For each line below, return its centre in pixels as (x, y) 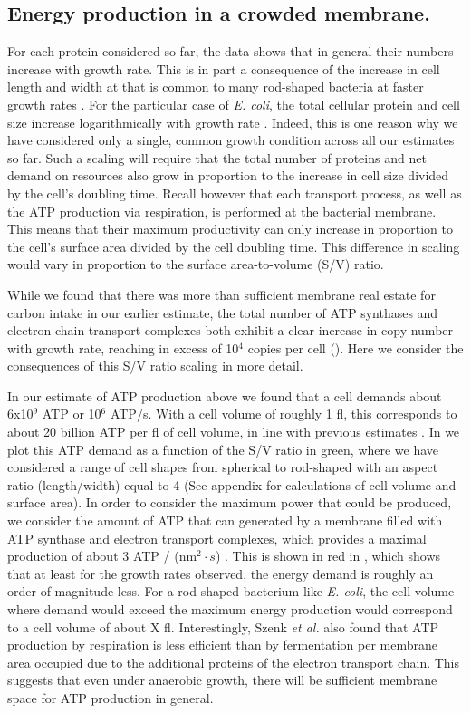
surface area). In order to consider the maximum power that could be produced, (230, 502)
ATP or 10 (72, 414)
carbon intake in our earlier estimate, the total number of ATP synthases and (223, 312)
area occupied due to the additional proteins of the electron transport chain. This (234, 662)
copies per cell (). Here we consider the (356, 347)
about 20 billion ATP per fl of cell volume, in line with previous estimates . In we (234, 432)
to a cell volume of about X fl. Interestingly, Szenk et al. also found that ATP (223, 626)
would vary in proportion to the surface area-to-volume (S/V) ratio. (196, 264)
